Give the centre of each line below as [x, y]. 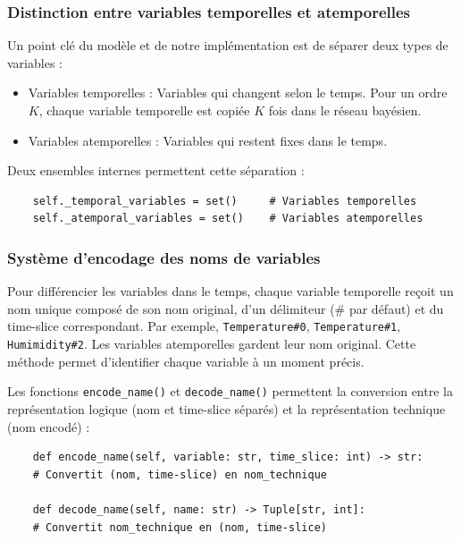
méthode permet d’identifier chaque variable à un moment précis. [186, 361]
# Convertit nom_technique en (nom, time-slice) [180, 527]
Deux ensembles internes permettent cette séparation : [156, 170]
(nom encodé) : [49, 426]
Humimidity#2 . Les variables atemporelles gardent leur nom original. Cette [212, 344]
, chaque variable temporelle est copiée [144, 110]
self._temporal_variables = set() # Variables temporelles [225, 201]
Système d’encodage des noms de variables [164, 257]
